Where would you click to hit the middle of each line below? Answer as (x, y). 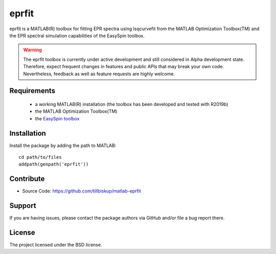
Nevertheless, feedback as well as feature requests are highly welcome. (99, 74)
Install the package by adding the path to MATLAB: (63, 145)
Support (23, 206)
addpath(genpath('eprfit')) (54, 164)
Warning (32, 50)
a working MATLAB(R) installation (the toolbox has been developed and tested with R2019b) (132, 104)
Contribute (27, 179)
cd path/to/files (40, 157)
